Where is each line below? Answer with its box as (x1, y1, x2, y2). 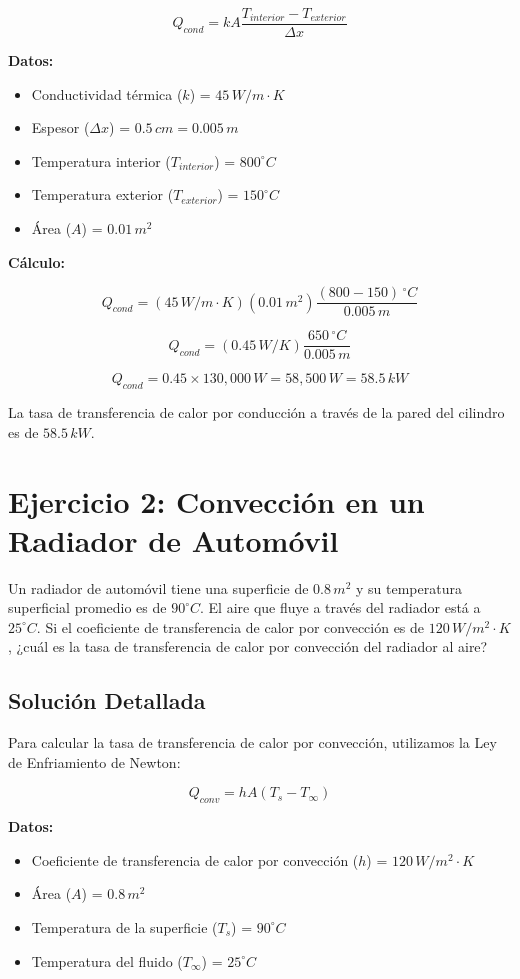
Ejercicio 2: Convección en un (8, 480, 425, 521)
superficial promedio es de (8, 597, 167, 618)
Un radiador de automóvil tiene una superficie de (8, 577, 309, 598)
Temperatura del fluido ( (31, 950, 183, 971)
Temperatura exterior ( (31, 184, 174, 205)
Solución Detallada (8, 685, 206, 716)
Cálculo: (8, 251, 66, 272)
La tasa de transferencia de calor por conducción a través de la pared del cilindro (8, 402, 505, 423)
